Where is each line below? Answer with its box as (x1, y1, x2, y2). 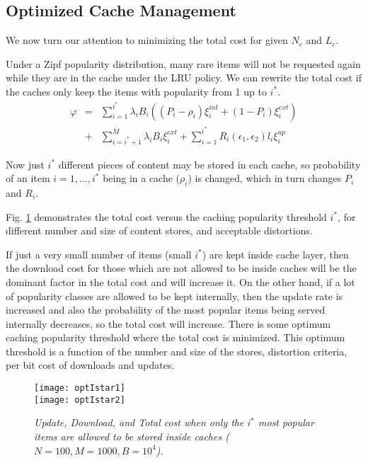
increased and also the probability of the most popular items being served (6, 302, 326, 317)
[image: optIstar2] (34, 394, 125, 405)
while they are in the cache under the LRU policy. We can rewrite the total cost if (6, 70, 362, 85)
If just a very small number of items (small (6, 246, 192, 261)
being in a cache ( (103, 171, 180, 185)
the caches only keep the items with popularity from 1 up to (6, 84, 267, 98)
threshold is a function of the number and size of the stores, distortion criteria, (6, 343, 347, 358)
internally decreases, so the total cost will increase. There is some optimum (6, 316, 331, 331)
